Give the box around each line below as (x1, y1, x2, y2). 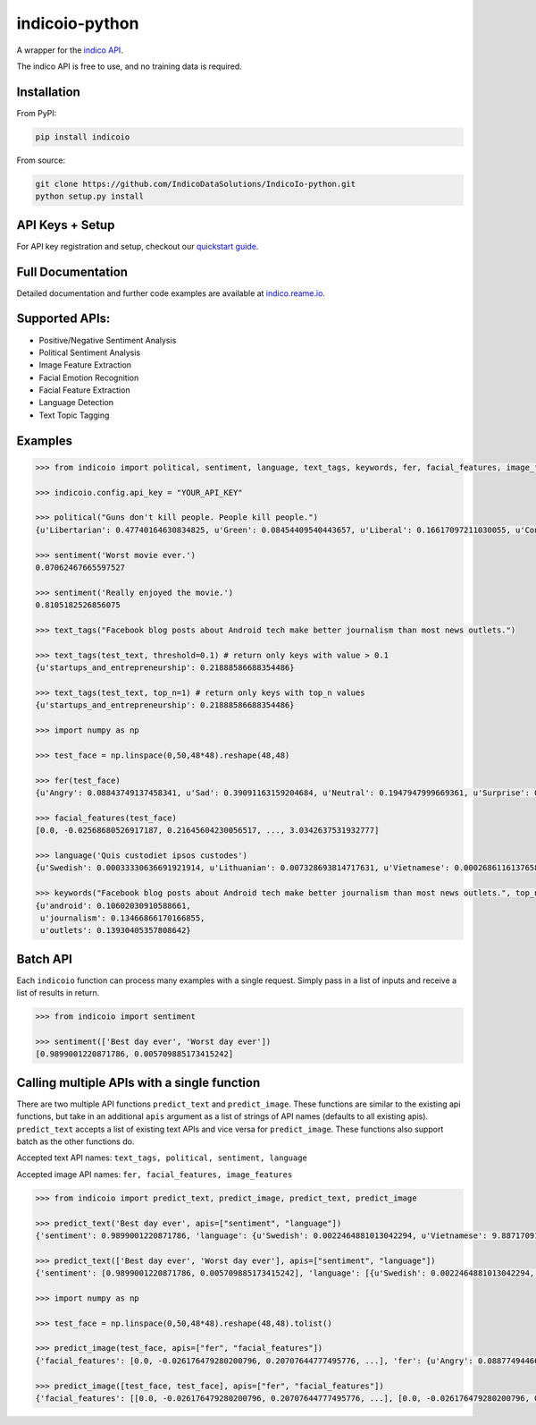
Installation (16, 84, 80, 99)
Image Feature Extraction (38, 360, 132, 370)
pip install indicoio (35, 131, 130, 142)
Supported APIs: (16, 311, 111, 327)
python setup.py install (35, 191, 145, 201)
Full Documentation (16, 264, 129, 279)
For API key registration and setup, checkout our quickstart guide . (16, 241, 259, 251)
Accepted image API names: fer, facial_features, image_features (16, 1168, 293, 1180)
